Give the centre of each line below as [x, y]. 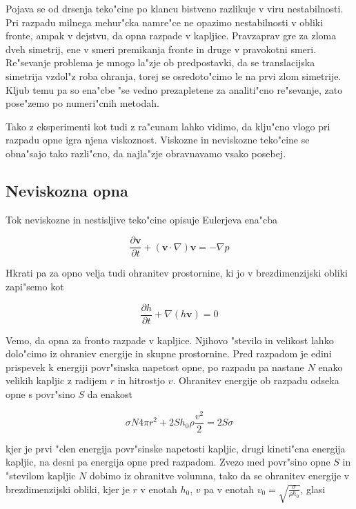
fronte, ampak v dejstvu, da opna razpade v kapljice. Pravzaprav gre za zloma [171, 36]
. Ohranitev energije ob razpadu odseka [256, 380]
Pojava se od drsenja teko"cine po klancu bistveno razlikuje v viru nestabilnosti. [175, 8]
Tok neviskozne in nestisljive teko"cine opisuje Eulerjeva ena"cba [142, 219]
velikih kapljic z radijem [57, 380]
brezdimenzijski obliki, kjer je [68, 489]
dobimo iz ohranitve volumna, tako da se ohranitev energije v [219, 475]
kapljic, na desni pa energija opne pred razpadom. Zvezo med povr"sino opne [168, 462]
